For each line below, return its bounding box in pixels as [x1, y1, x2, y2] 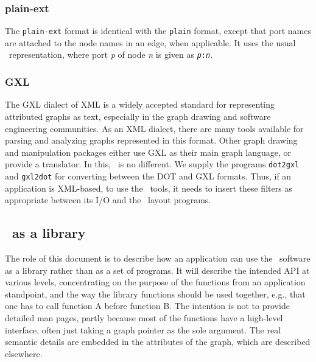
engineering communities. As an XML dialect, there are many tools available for [5, 122, 304, 134]
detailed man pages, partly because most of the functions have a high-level [5, 311, 283, 324]
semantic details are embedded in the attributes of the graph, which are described [5, 335, 311, 348]
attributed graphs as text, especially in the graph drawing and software [5, 110, 271, 122]
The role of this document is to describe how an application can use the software [5, 252, 311, 265]
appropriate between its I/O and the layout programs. [5, 193, 211, 206]
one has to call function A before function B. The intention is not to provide [5, 299, 290, 312]
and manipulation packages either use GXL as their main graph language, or [5, 145, 292, 158]
